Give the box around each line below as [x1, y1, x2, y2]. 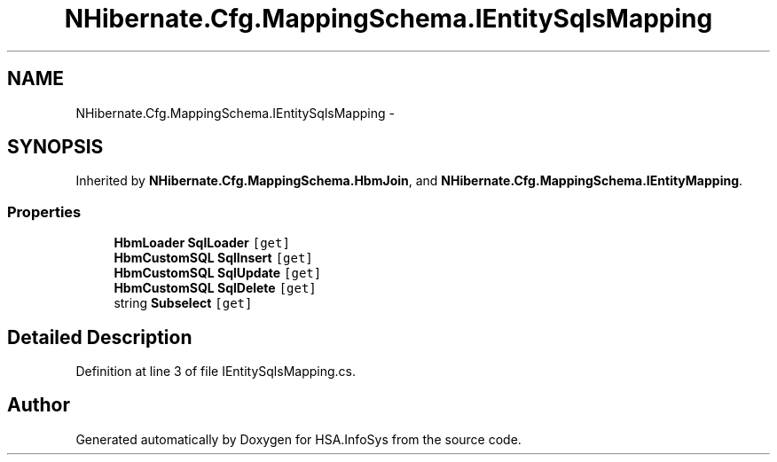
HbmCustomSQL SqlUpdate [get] [114, 265, 322, 281]
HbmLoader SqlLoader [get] [114, 235, 290, 251]
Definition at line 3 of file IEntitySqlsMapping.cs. [75, 364, 356, 380]
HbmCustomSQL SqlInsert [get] [114, 250, 313, 266]
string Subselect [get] [114, 295, 253, 311]
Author [7, 394, 70, 417]
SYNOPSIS [7, 136, 104, 159]
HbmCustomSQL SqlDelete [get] [114, 280, 317, 296]
